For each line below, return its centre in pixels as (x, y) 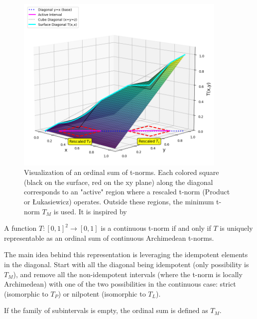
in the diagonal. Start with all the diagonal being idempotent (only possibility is (127, 264)
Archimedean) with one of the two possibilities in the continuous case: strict (120, 284)
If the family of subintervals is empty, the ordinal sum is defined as (106, 310)
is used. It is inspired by (90, 211)
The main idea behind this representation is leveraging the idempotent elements (126, 254)
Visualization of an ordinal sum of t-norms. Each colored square (122, 172)
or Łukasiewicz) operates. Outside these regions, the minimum (119, 202)
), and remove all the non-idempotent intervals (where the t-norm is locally (128, 274)
